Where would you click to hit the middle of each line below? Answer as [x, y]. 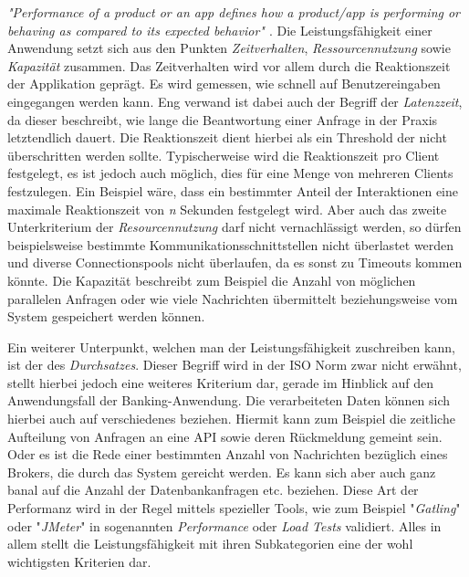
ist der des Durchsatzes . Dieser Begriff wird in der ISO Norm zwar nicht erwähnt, [234, 365]
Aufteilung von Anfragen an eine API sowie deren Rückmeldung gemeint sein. [225, 436]
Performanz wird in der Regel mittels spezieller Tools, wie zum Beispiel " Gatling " [234, 508]
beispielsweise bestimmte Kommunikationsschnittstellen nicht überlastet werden [231, 244]
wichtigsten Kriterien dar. [79, 561]
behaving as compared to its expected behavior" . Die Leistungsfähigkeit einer [220, 30]
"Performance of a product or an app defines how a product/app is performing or [234, 12]
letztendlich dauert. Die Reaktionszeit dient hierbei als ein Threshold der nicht [227, 137]
